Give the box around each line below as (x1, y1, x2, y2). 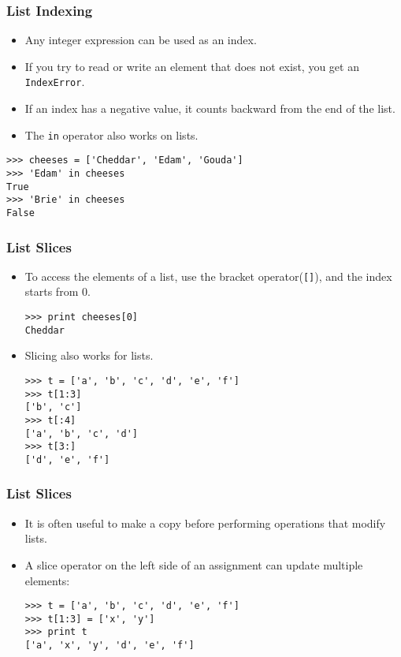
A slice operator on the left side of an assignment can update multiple (24, 556, 363, 573)
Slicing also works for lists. (24, 347, 154, 364)
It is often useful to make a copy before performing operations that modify (24, 514, 386, 531)
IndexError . (24, 73, 85, 90)
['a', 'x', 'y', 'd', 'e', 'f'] (24, 640, 195, 651)
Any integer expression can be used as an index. (24, 32, 257, 48)
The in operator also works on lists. (24, 126, 199, 143)
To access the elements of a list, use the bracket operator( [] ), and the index (24, 267, 392, 284)
